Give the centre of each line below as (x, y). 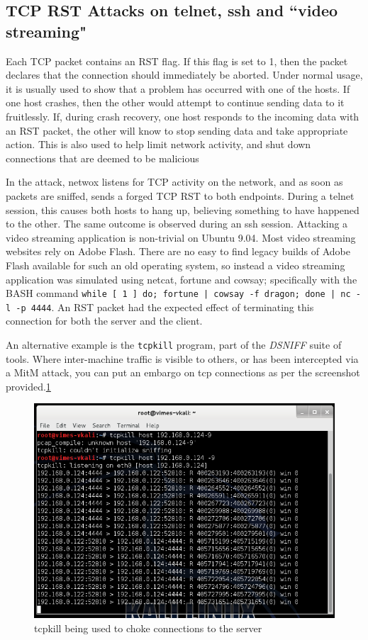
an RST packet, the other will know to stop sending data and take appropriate (177, 130)
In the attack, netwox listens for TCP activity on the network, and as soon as (174, 182)
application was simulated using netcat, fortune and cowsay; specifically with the (182, 279)
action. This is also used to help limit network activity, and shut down (158, 144)
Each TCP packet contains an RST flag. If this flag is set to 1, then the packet (177, 61)
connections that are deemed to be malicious (102, 158)
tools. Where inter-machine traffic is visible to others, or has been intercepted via (182, 358)
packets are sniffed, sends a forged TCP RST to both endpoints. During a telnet (180, 195)
